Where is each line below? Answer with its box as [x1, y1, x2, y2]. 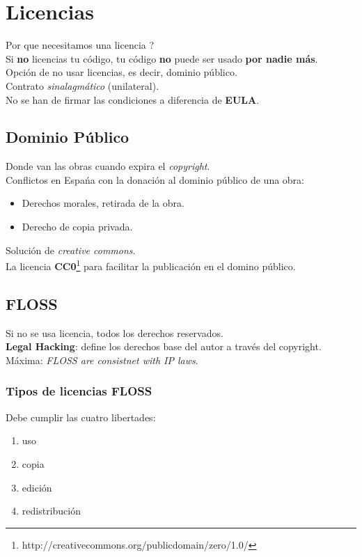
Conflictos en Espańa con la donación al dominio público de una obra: [6, 172, 304, 187]
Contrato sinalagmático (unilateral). [6, 78, 159, 93]
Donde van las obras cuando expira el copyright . [6, 159, 210, 173]
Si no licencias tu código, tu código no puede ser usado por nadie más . [6, 51, 318, 65]
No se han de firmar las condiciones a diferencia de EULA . [6, 92, 260, 107]
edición [22, 480, 52, 494]
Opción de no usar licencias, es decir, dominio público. [6, 65, 237, 79]
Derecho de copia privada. [22, 219, 133, 234]
